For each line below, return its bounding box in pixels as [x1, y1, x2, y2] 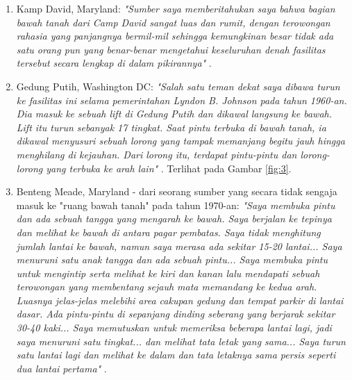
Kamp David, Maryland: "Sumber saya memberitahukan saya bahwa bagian [16, 1, 335, 15]
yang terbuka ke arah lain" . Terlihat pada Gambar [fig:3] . [46, 160, 292, 175]
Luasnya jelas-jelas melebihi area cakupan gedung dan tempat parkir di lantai [16, 292, 344, 307]
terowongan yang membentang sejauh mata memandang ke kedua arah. [16, 279, 317, 294]
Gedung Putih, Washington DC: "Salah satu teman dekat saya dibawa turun [16, 79, 340, 93]
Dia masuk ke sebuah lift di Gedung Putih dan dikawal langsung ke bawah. [16, 106, 333, 121]
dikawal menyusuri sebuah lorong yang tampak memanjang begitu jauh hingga [16, 133, 345, 148]
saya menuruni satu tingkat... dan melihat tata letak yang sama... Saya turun [16, 333, 346, 348]
